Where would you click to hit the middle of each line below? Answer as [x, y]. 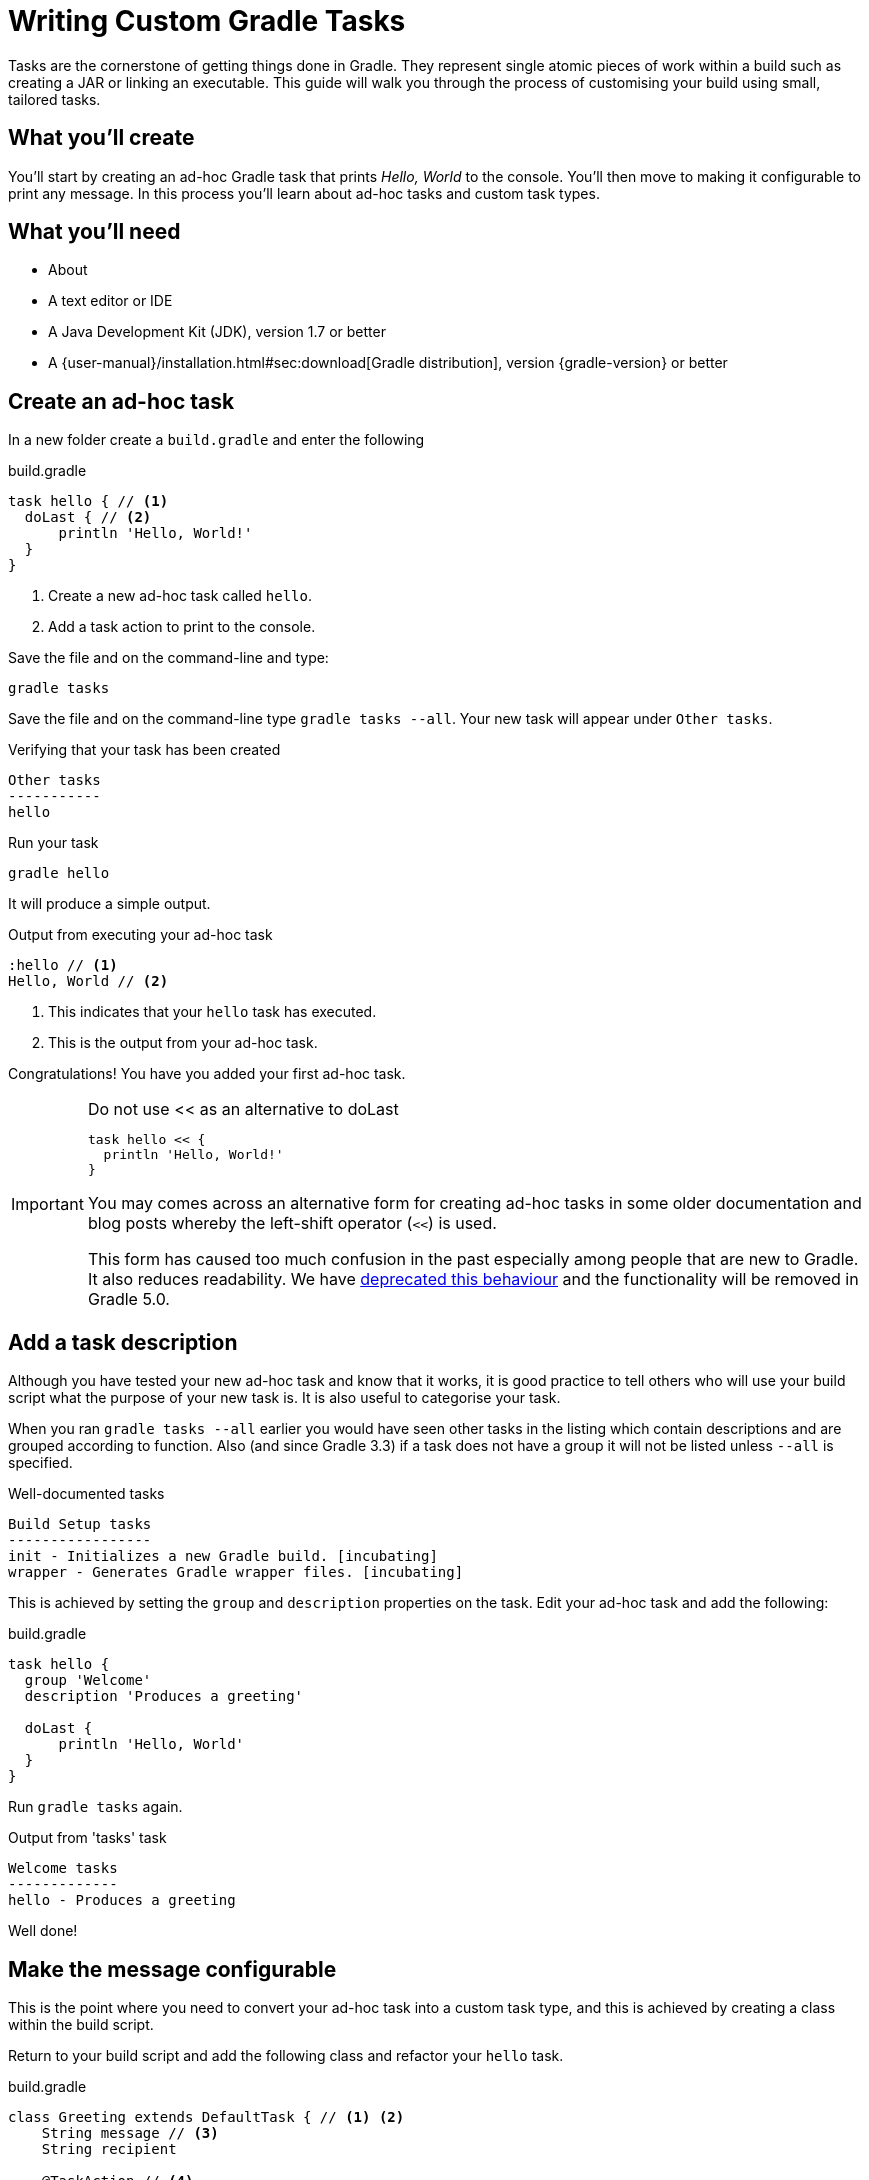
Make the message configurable [172, 1969]
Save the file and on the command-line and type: [168, 658]
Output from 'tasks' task [87, 1838]
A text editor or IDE [110, 301]
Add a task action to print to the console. [182, 627]
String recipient [109, 2148]
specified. [40, 1463]
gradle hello [59, 873]
